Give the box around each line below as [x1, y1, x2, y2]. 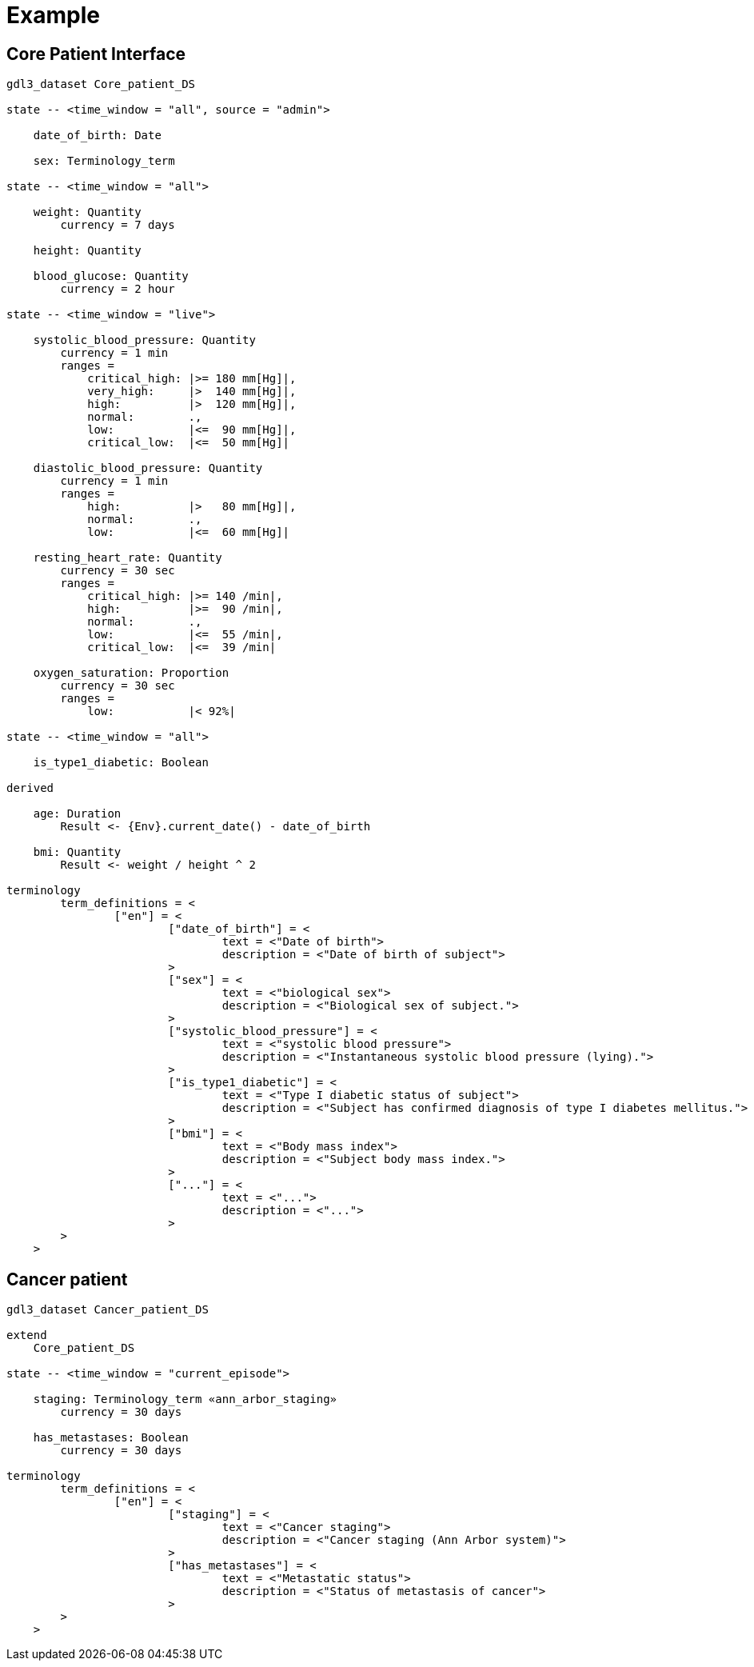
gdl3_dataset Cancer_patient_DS [6, 1303, 209, 1317]
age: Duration [33, 807, 122, 821]
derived [6, 782, 54, 795]
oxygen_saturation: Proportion [33, 666, 229, 680]
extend [6, 1329, 47, 1342]
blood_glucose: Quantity [33, 270, 189, 283]
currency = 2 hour [60, 282, 175, 296]
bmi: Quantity [33, 845, 122, 859]
